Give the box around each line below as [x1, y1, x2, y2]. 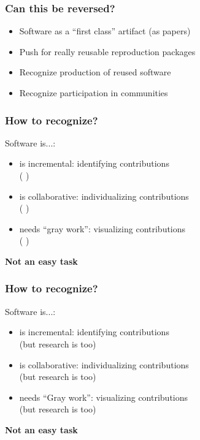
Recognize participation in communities [19, 86, 168, 99]
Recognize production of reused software [19, 66, 171, 78]
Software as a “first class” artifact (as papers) [19, 25, 191, 37]
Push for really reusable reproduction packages [19, 45, 196, 58]
